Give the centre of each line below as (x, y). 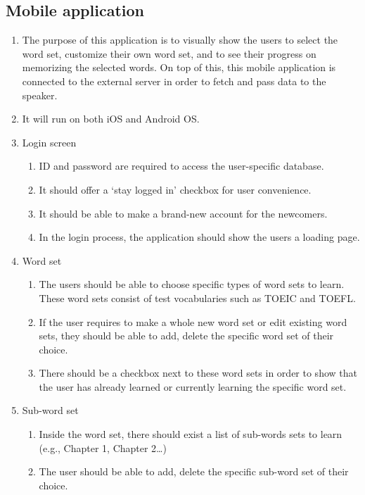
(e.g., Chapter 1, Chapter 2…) (103, 447)
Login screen (49, 142)
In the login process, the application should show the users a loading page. (199, 237)
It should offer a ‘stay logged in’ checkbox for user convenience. (175, 189)
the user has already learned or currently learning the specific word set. (193, 386)
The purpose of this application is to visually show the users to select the (180, 40)
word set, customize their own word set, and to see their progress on (169, 53)
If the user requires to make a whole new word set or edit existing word (193, 321)
